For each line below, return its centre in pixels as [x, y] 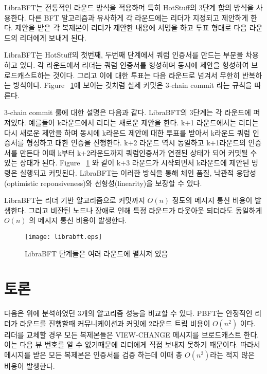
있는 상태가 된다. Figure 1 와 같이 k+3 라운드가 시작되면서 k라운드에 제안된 [127, 163]
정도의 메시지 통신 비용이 [212, 200]
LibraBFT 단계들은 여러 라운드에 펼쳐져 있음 [96, 253]
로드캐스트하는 [28, 75]
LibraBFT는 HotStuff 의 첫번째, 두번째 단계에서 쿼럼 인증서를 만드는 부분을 [124, 55]
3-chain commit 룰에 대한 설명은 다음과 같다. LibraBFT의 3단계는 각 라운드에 [128, 112]
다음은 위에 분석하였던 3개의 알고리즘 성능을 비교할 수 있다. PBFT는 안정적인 [128, 313]
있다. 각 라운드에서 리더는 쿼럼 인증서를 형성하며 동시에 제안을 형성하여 [134, 64]
